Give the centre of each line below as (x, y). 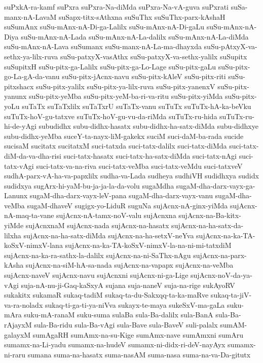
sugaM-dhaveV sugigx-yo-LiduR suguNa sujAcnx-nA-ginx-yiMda (127, 205)
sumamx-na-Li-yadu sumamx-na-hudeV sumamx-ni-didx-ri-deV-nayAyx (115, 344)
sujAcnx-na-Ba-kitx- (210, 215)
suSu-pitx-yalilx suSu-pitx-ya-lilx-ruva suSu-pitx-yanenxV (126, 86)
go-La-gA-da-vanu (32, 76)
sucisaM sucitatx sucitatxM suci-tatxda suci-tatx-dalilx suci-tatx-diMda (116, 146)
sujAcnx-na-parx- (220, 255)
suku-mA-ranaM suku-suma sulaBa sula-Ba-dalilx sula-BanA (119, 315)
